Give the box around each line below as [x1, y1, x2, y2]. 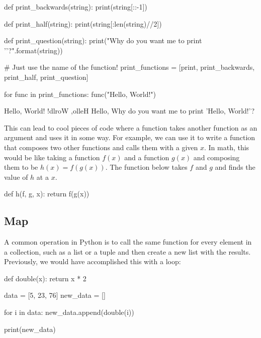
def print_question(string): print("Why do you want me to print [4, 35, 202, 46]
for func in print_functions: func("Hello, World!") [4, 88, 156, 99]
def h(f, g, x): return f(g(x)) [4, 188, 90, 199]
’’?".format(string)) [4, 45, 63, 55]
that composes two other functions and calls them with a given [4, 142, 198, 152]
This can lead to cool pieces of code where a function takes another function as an [4, 122, 257, 133]
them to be [4, 162, 38, 172]
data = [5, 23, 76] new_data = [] [4, 290, 106, 300]
